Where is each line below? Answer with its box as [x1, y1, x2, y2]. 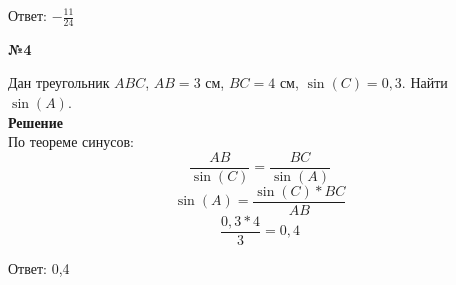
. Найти [401, 72, 448, 93]
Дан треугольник [8, 72, 110, 93]
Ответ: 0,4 [8, 257, 70, 278]
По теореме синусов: [8, 131, 134, 152]
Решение [8, 111, 63, 132]
